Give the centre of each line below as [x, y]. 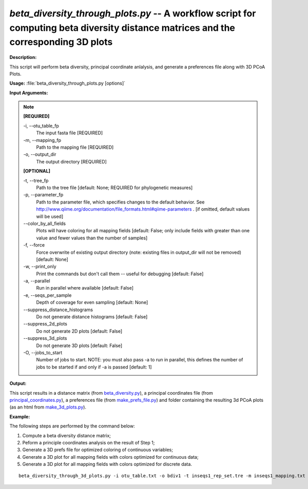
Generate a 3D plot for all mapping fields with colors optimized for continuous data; [110, 457]
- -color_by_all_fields [45, 223]
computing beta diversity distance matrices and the [122, 28]
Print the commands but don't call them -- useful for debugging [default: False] [120, 274]
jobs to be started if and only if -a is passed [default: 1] [94, 367]
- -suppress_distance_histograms [58, 310]
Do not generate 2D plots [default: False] [79, 331]
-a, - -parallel [37, 281]
